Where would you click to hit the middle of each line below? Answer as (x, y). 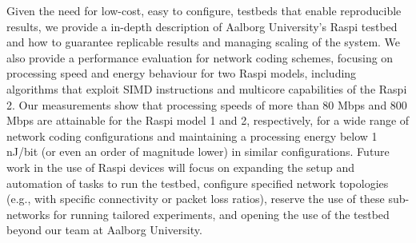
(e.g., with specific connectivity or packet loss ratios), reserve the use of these (196, 199)
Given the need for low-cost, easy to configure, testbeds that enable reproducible (204, 10)
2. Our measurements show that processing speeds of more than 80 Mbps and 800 (207, 104)
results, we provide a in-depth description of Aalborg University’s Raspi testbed (202, 26)
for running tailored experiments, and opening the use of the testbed (221, 214)
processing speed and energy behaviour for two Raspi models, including (182, 73)
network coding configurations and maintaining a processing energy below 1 (192, 135)
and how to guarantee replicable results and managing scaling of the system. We (204, 42)
